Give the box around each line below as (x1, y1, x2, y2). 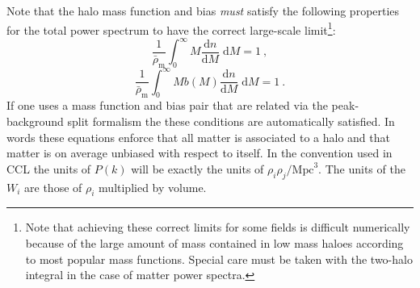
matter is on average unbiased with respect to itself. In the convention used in (6, 144, 393, 161)
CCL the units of (6, 160, 91, 177)
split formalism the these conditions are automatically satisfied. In (67, 113, 395, 130)
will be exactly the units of (131, 160, 264, 177)
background (6, 113, 64, 130)
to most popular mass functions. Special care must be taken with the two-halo (25, 250, 413, 267)
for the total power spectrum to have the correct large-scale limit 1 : (6, 19, 336, 38)
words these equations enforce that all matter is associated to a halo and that (6, 128, 390, 145)
